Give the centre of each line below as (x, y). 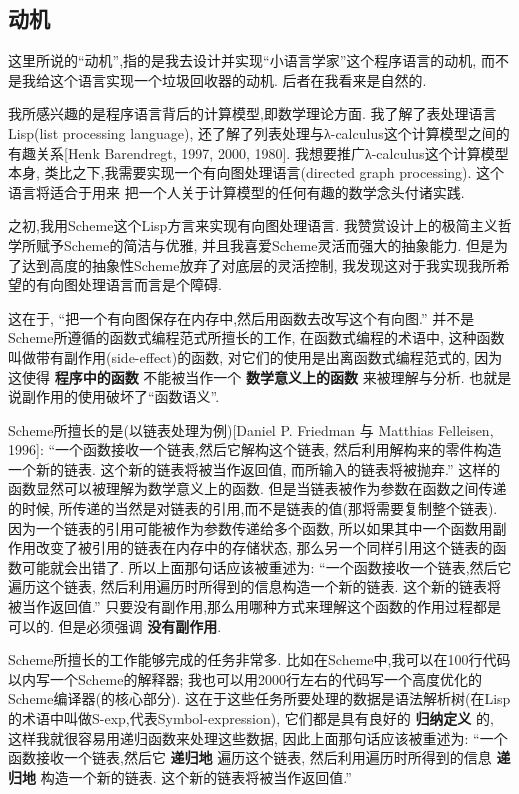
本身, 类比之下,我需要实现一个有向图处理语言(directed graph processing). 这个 (256, 172)
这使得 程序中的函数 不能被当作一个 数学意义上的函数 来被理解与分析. (236, 376)
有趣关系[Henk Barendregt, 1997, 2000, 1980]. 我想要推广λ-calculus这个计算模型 (258, 152)
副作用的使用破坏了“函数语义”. (120, 396)
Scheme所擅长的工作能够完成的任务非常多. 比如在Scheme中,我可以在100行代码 (259, 659)
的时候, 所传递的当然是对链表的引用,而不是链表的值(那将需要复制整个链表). (253, 508)
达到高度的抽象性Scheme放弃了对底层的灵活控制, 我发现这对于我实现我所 (259, 264)
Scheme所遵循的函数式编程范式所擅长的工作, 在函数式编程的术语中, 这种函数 (256, 337)
